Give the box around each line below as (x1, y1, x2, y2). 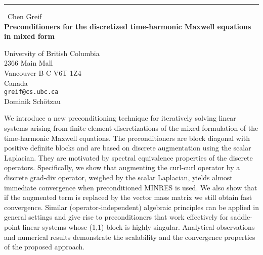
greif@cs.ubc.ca (4, 88, 59, 96)
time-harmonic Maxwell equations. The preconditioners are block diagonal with (4, 132, 250, 143)
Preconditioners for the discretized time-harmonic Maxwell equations (4, 21, 251, 31)
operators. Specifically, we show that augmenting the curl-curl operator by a (4, 162, 240, 173)
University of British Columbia (4, 47, 100, 58)
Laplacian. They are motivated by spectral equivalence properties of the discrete (4, 152, 253, 163)
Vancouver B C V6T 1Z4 (4, 67, 81, 78)
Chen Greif (8, 11, 42, 21)
